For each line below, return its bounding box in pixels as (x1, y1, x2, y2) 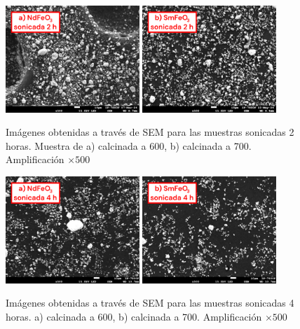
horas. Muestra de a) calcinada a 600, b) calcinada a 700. (6, 138, 252, 153)
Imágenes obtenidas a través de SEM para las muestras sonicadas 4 (6, 295, 294, 310)
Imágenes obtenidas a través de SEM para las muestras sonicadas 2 (6, 125, 294, 139)
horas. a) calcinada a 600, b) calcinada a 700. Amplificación (6, 309, 262, 323)
